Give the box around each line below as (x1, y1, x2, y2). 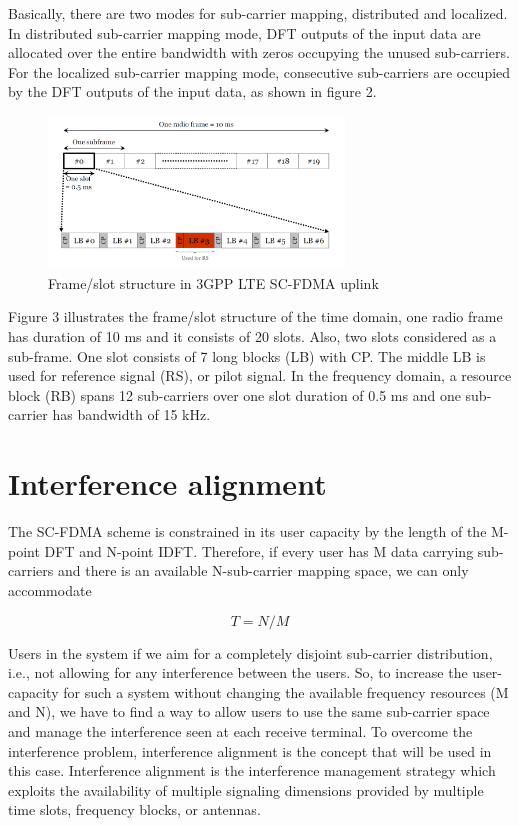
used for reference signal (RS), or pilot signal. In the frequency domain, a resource (8, 365, 512, 386)
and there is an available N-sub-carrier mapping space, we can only (57, 560, 469, 581)
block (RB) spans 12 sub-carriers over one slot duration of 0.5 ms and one (8, 384, 461, 405)
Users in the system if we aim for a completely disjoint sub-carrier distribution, (8, 642, 493, 663)
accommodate (8, 579, 92, 600)
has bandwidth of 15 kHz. (52, 404, 211, 425)
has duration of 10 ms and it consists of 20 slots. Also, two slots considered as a (8, 326, 497, 347)
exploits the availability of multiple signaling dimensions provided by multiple (8, 779, 484, 800)
